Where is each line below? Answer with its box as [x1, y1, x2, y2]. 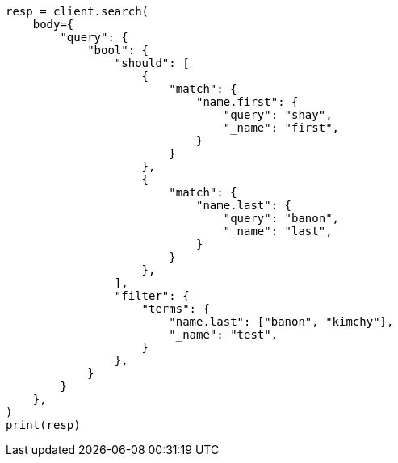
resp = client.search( [6, 5, 149, 18]
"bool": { [87, 44, 149, 57]
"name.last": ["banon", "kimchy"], [169, 315, 394, 328]
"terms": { [141, 302, 210, 315]
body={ [32, 18, 74, 31]
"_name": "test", [169, 328, 279, 341]
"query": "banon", [223, 212, 340, 225]
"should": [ [114, 57, 190, 69]
